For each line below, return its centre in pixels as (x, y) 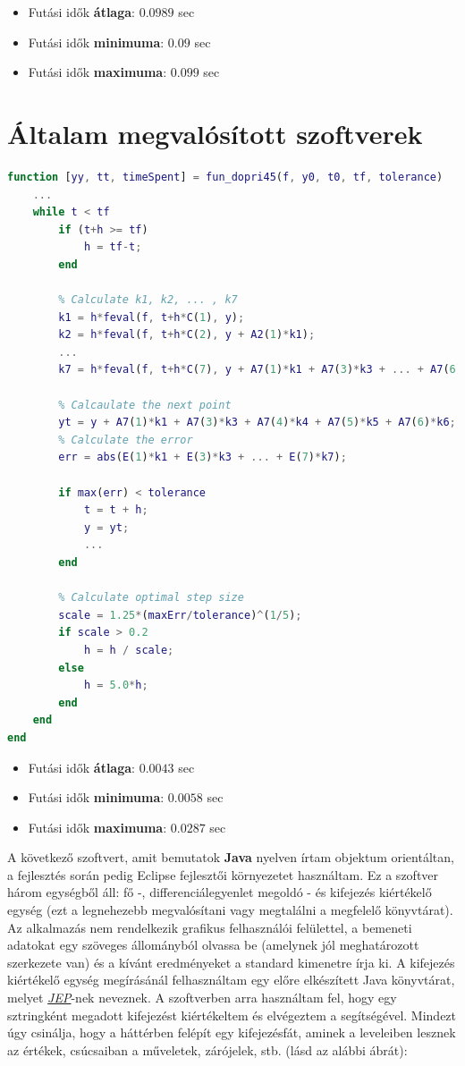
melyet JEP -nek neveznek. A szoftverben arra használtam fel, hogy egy (202, 998)
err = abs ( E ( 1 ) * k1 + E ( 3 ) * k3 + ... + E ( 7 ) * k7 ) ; (203, 457)
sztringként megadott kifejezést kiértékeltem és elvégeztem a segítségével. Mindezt (232, 1015)
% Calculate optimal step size (151, 598)
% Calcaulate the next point (145, 405)
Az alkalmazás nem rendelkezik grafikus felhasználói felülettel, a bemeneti (210, 927)
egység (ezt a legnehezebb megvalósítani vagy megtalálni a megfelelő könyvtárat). (230, 910)
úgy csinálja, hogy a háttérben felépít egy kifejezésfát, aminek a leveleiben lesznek (232, 1032)
